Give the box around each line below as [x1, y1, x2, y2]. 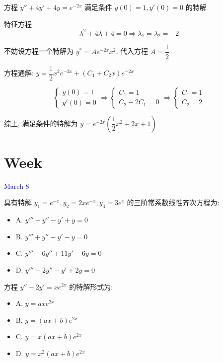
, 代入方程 [116, 46, 149, 56]
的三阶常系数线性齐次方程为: [127, 197, 220, 208]
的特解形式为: [69, 281, 113, 291]
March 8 [4, 180, 29, 191]
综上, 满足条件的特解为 [4, 118, 78, 128]
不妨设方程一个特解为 [4, 46, 74, 56]
